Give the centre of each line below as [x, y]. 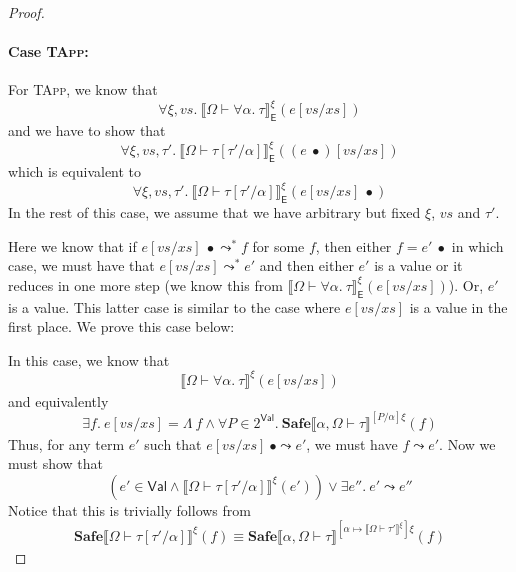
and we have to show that [87, 130]
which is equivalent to [75, 171]
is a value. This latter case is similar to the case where [174, 306]
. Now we [467, 443]
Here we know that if [72, 245]
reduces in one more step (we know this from [145, 284]
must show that [56, 463]
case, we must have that [81, 265]
